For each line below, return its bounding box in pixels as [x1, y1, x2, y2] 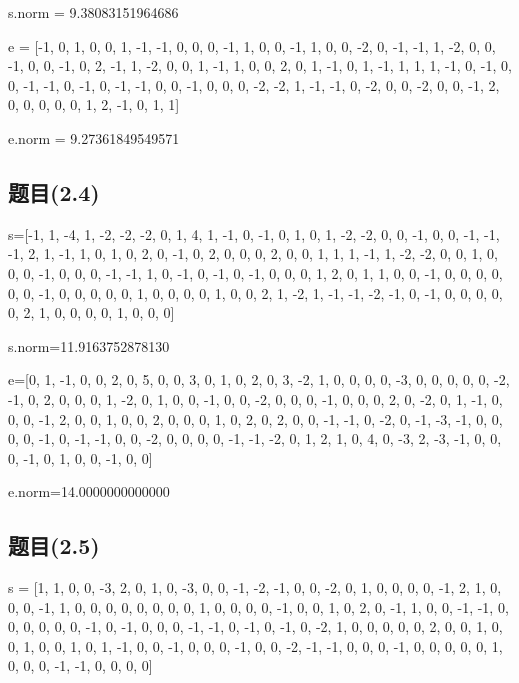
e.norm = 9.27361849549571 [8, 127, 180, 148]
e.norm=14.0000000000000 [8, 481, 170, 502]
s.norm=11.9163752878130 [8, 335, 170, 356]
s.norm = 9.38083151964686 [8, 2, 179, 22]
